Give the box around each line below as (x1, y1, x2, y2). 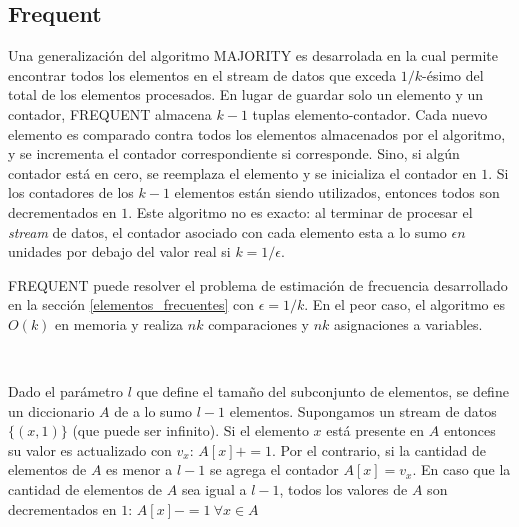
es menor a (106, 459, 173, 480)
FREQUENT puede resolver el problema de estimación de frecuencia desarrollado (8, 274, 508, 295)
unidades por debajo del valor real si (8, 241, 231, 262)
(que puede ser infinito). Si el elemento (72, 420, 309, 441)
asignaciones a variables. (334, 313, 483, 334)
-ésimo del (422, 64, 484, 85)
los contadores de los (8, 182, 134, 203)
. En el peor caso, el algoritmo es (304, 294, 505, 315)
